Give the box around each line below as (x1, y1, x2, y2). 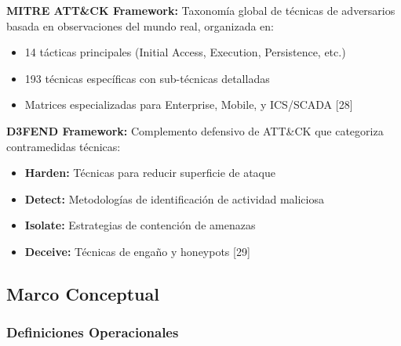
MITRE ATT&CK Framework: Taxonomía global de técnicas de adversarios (6, 2, 396, 18)
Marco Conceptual (6, 281, 159, 305)
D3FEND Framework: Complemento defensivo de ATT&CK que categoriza (6, 122, 384, 139)
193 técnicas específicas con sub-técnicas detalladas (24, 70, 270, 86)
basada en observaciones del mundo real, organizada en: (6, 17, 275, 34)
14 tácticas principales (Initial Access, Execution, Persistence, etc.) (24, 44, 346, 60)
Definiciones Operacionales (6, 323, 179, 342)
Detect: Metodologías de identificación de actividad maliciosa (24, 190, 324, 207)
